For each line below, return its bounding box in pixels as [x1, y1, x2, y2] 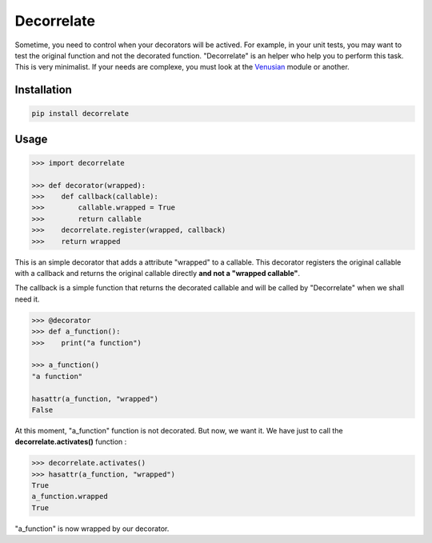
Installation [14, 83, 72, 97]
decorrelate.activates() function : [14, 437, 127, 447]
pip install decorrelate [31, 109, 130, 118]
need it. [14, 294, 40, 304]
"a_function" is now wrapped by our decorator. [14, 524, 170, 533]
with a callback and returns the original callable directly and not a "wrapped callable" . [14, 269, 300, 278]
